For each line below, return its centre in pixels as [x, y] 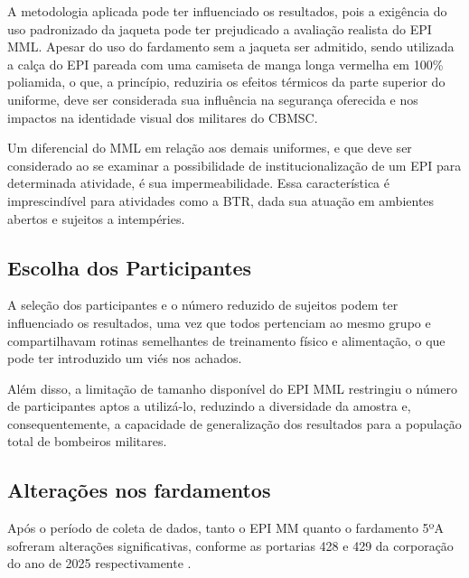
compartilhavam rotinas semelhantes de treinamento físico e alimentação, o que [226, 340]
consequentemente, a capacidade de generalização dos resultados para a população [234, 423]
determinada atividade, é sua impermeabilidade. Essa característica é [198, 183]
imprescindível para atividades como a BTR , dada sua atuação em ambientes [221, 200]
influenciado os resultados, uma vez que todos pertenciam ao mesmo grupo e [219, 322]
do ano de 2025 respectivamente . [99, 563]
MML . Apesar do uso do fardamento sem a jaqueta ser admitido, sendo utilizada [231, 47]
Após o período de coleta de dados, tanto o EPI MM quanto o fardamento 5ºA [225, 528]
